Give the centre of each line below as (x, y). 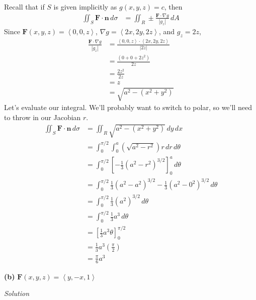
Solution (17, 293)
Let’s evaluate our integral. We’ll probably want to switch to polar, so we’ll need (128, 107)
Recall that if (24, 7)
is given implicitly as (85, 7)
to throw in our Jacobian (42, 117)
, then (173, 7)
